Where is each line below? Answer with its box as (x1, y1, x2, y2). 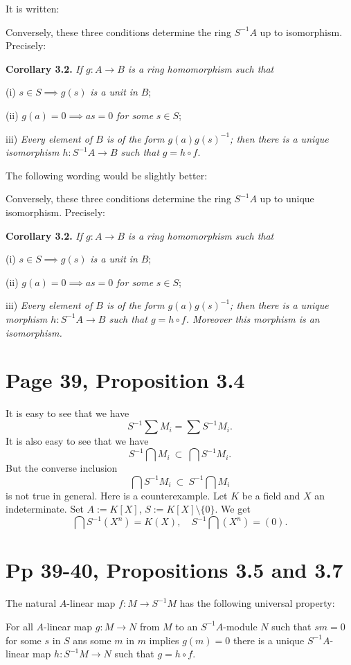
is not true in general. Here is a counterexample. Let (6, 488, 228, 502)
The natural (6, 596, 57, 610)
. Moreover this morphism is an (186, 311, 320, 326)
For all (6, 619, 33, 633)
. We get (215, 502, 251, 516)
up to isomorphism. (260, 24, 343, 39)
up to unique (260, 191, 314, 206)
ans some (73, 632, 111, 647)
